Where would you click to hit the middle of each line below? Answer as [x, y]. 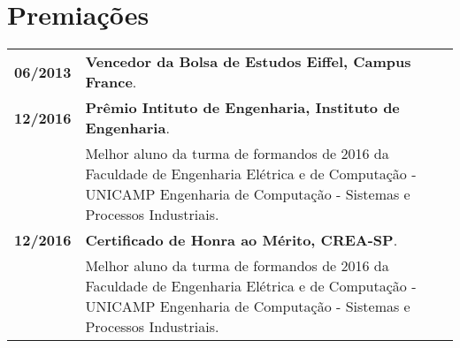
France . [111, 82]
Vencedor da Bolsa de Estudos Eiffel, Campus [248, 62]
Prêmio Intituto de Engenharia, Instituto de [242, 108]
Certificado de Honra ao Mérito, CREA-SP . [241, 240]
